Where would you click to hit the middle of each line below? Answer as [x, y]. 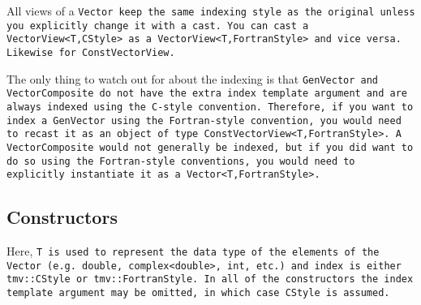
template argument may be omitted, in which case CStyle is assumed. [198, 293]
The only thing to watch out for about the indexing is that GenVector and [193, 78]
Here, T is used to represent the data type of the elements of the [193, 251]
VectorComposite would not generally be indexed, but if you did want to [210, 147]
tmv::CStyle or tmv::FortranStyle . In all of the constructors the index [210, 279]
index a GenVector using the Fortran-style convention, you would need [204, 120]
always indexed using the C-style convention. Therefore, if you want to [210, 107]
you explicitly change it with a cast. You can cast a [158, 26]
